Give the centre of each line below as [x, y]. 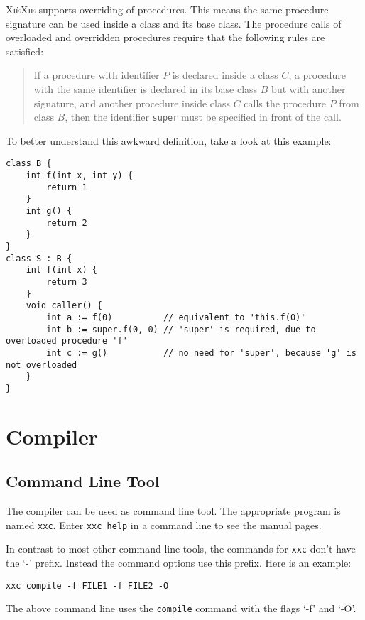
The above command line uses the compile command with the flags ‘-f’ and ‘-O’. [181, 608]
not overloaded [42, 365]
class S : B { [39, 258]
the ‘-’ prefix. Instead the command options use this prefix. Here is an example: [179, 563]
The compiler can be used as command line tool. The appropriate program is [173, 511]
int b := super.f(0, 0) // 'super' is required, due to [181, 329]
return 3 [67, 282]
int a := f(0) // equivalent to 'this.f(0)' [176, 317]
